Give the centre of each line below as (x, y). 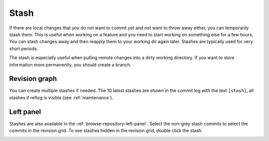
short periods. (24, 48)
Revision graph (33, 79)
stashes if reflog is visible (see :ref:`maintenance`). (61, 97)
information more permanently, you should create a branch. (70, 65)
